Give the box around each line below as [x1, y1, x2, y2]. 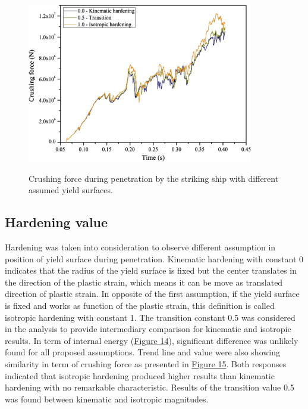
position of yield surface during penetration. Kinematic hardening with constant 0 [5, 252, 304, 265]
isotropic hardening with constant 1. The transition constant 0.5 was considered [5, 311, 296, 323]
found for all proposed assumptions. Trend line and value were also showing [5, 346, 281, 358]
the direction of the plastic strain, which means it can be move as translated [5, 275, 283, 288]
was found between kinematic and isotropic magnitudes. [5, 392, 209, 405]
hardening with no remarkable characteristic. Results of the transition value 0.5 [5, 381, 294, 393]
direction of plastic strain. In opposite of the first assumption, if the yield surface [5, 287, 300, 300]
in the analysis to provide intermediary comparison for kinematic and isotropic [5, 323, 291, 335]
